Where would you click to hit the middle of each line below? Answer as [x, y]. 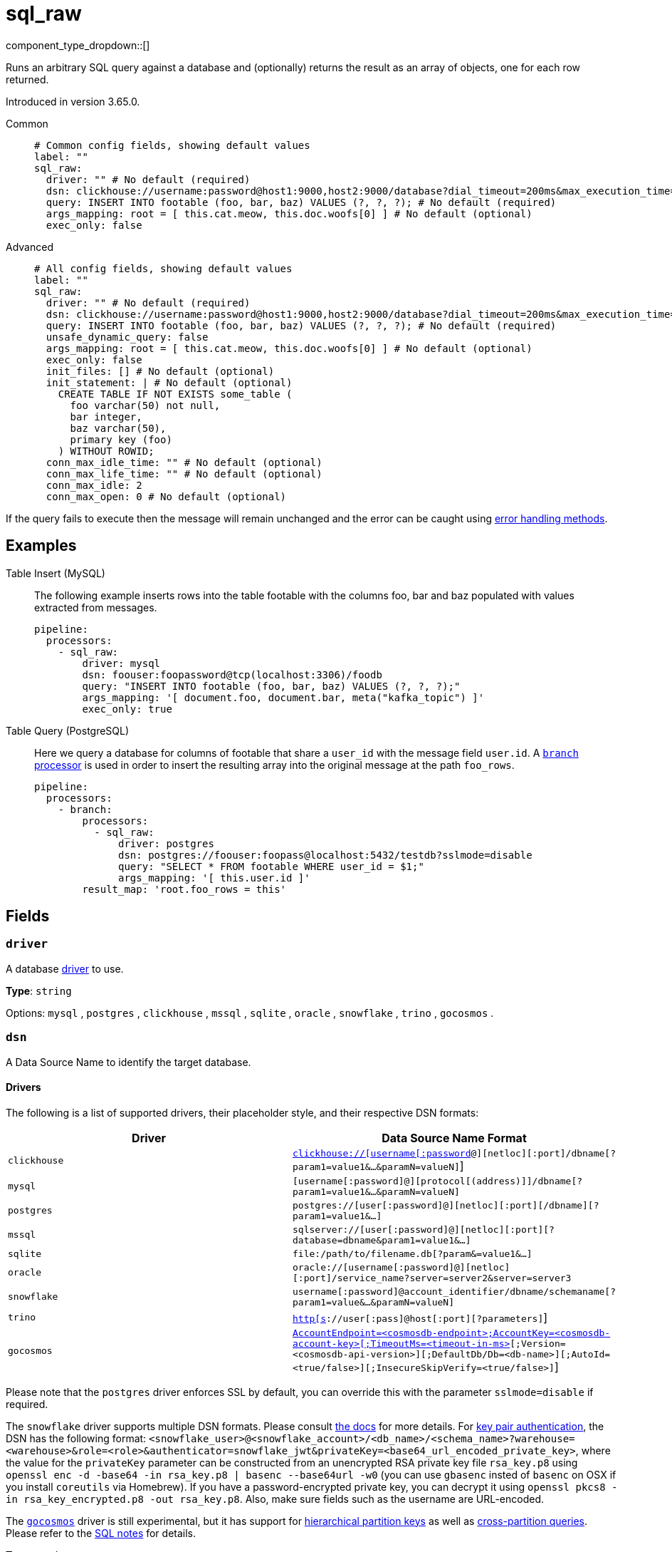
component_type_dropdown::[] [78, 45]
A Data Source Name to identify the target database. [128, 1062]
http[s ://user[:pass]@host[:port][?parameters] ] [420, 1317]
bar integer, [106, 417]
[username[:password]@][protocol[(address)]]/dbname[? [438, 1181]
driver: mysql [121, 663]
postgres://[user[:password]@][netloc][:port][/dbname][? [446, 1205]
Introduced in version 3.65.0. [73, 101]
